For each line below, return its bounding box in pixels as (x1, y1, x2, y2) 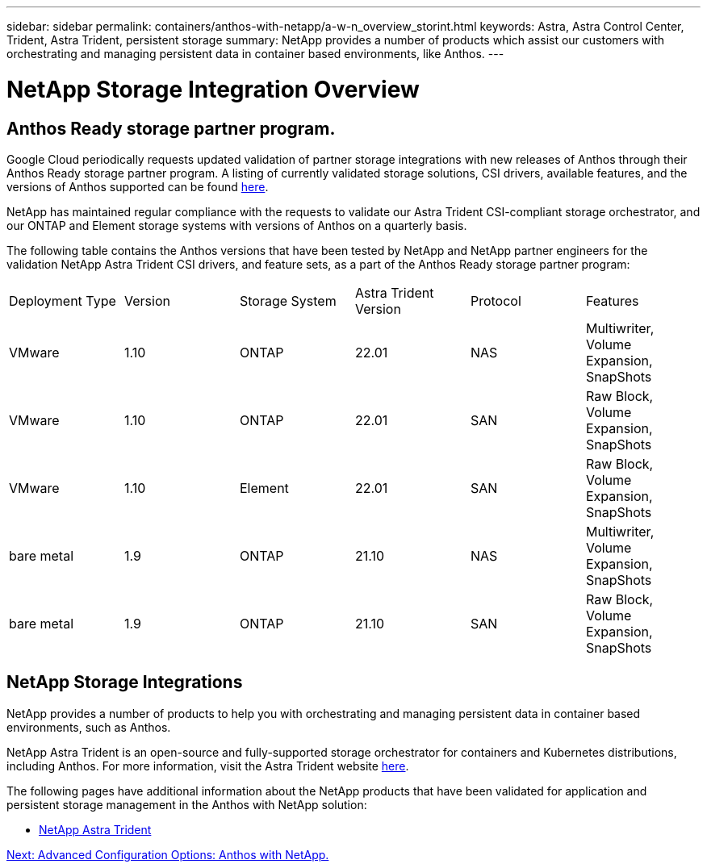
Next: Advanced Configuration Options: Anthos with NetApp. (6, 847, 329, 862)
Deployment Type (9, 292, 116, 309)
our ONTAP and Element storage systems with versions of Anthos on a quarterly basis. (6, 218, 467, 232)
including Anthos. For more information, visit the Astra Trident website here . (6, 758, 409, 773)
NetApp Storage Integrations (6, 672, 243, 693)
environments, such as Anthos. (6, 720, 171, 734)
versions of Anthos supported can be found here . (6, 179, 269, 194)
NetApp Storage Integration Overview (6, 75, 420, 103)
